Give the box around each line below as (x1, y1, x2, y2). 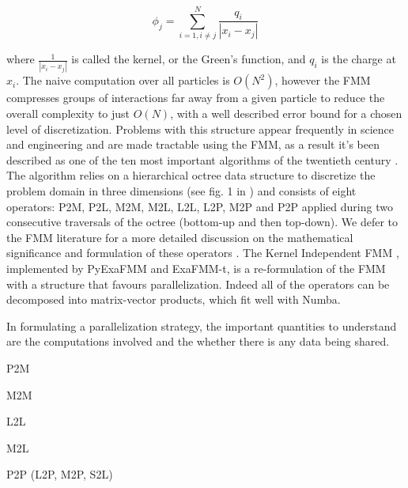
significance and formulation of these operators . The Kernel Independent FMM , (6, 244, 399, 261)
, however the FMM (274, 72, 371, 89)
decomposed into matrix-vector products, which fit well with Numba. (6, 291, 341, 308)
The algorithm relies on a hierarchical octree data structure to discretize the (6, 167, 376, 183)
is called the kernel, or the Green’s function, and (71, 51, 306, 67)
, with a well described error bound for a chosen (170, 105, 402, 122)
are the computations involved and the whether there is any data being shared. (6, 333, 390, 350)
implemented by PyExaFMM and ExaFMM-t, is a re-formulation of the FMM (6, 259, 386, 276)
